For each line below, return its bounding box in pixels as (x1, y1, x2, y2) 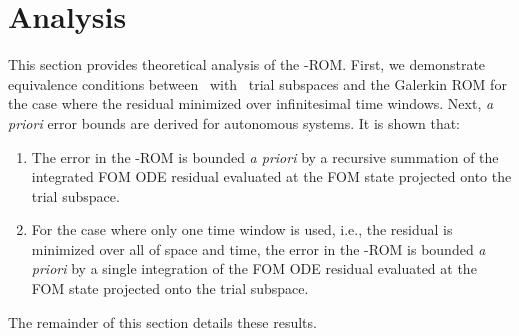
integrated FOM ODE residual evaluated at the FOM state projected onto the (31, 166, 512, 187)
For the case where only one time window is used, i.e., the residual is (31, 219, 453, 240)
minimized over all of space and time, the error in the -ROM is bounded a (31, 238, 486, 259)
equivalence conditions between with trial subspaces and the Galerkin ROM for (8, 73, 507, 94)
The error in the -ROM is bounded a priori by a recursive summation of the (31, 146, 499, 167)
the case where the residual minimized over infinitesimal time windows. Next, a (8, 93, 494, 114)
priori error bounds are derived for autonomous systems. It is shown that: (8, 112, 461, 133)
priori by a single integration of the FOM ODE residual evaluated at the (31, 258, 477, 279)
